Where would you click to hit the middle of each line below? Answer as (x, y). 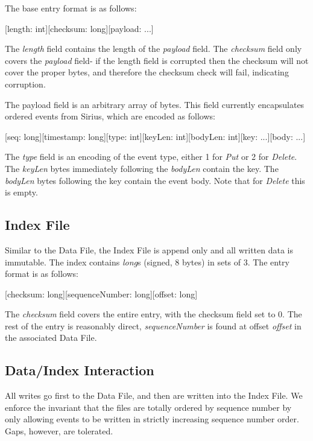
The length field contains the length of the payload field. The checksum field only (153, 49)
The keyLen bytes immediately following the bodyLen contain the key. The (142, 168)
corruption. (25, 84)
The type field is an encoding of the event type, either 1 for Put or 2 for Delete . (151, 157)
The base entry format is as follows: (71, 8)
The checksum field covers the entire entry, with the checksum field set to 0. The (153, 314)
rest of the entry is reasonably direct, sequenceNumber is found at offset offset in (153, 325)
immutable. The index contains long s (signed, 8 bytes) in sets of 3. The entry (147, 262)
